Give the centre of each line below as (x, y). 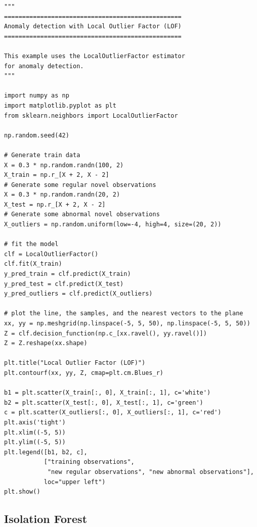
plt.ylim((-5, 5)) (35, 442)
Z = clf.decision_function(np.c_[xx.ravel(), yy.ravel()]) (105, 333)
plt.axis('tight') (35, 422)
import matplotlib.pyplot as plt (60, 105)
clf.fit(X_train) (33, 264)
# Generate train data (42, 155)
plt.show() (22, 492)
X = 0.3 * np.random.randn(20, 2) (62, 195)
